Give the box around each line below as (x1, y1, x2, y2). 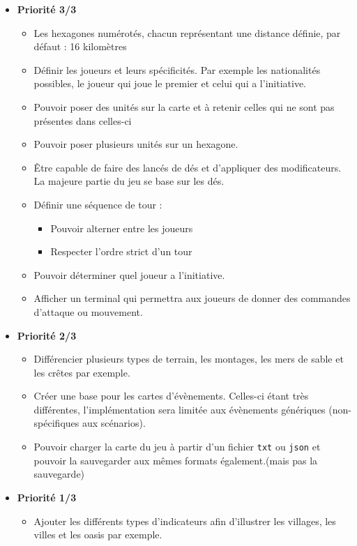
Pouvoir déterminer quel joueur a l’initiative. (33, 267, 225, 282)
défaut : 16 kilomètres (33, 39, 127, 54)
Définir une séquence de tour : (33, 197, 162, 211)
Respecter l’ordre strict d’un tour (50, 244, 192, 259)
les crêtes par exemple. (33, 365, 130, 379)
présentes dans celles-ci (33, 113, 132, 128)
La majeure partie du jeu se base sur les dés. (33, 174, 225, 188)
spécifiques (33, 416, 79, 430)
